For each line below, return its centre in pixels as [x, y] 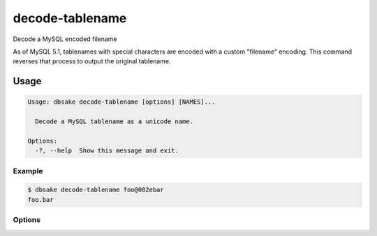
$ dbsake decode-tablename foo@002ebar [96, 190]
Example [28, 171]
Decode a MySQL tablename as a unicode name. [114, 121]
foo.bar [40, 199]
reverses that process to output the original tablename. [92, 61]
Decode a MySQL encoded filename [65, 39]
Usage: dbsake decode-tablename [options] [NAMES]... [121, 102]
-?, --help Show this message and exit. [107, 151]
